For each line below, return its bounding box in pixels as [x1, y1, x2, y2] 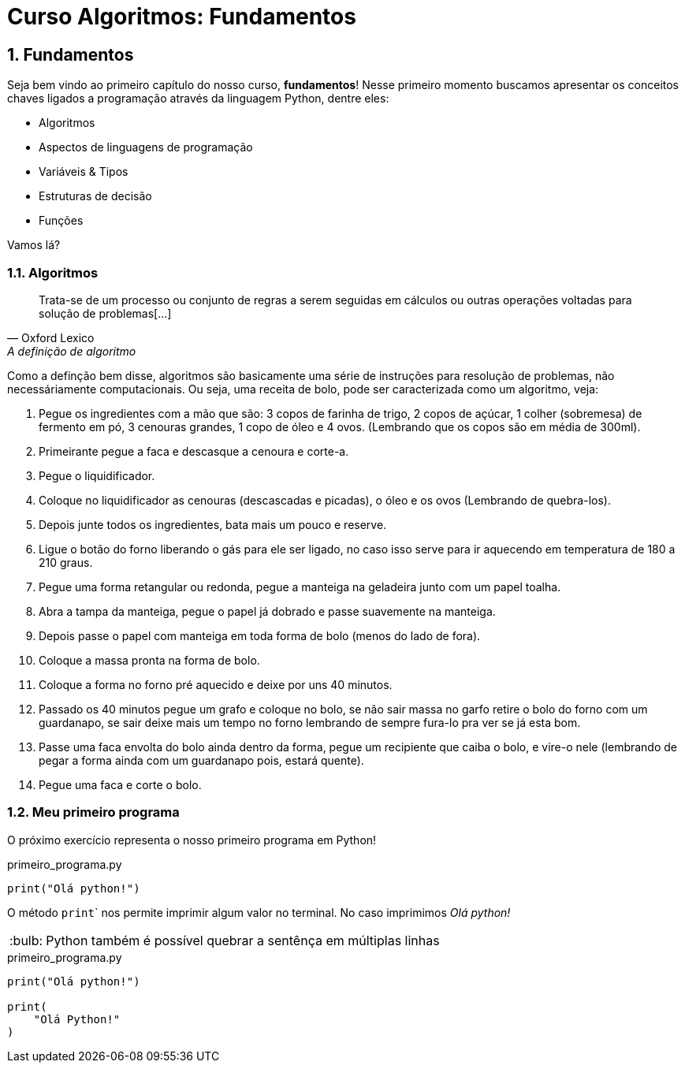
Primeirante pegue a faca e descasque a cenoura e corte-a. [39, 444, 349, 458]
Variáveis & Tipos [39, 165, 128, 179]
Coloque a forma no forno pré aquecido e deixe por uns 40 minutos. [39, 677, 393, 691]
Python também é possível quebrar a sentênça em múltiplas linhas [46, 932, 440, 948]
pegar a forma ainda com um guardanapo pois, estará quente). [39, 753, 364, 767]
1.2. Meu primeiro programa [7, 804, 180, 821]
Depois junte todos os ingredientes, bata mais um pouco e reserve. [39, 517, 387, 531]
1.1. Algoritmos [7, 264, 99, 281]
